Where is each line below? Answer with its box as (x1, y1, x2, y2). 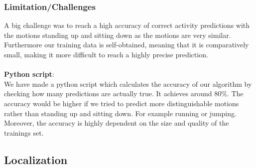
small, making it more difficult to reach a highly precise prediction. (4, 49, 208, 59)
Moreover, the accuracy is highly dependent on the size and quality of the (4, 118, 229, 128)
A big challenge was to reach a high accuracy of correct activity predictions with (4, 20, 250, 30)
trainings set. (4, 127, 44, 138)
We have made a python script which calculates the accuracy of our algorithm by (4, 78, 252, 89)
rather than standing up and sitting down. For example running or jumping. (4, 108, 237, 118)
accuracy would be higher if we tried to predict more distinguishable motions (4, 98, 239, 108)
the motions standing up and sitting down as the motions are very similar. (4, 29, 231, 40)
